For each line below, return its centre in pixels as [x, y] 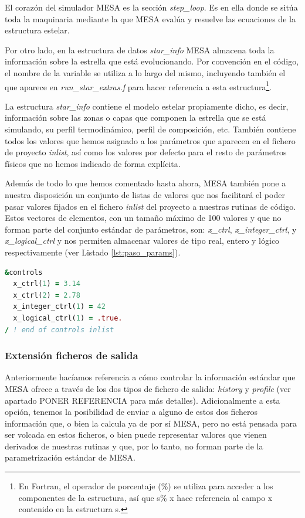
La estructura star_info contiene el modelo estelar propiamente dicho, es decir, [147, 106]
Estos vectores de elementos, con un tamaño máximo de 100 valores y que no [143, 218]
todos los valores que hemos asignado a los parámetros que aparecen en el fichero [150, 140]
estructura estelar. [37, 30]
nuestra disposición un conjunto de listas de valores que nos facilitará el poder [145, 194]
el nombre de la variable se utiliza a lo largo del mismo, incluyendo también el [145, 72]
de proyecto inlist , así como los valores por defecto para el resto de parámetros [146, 152]
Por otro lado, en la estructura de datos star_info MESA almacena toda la [140, 50]
